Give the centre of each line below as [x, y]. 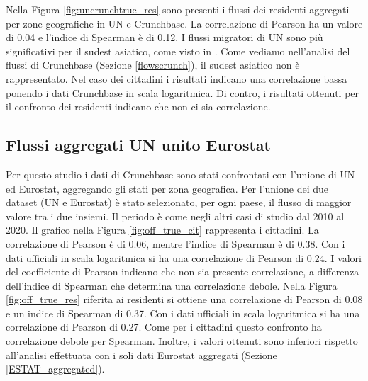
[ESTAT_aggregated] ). [55, 369]
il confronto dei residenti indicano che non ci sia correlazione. [138, 107]
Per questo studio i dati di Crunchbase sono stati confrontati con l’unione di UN [180, 174]
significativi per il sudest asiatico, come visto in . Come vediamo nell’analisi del [178, 51]
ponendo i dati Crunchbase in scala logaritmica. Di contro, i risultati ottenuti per [183, 92]
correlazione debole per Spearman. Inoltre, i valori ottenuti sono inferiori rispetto [182, 341]
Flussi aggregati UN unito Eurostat [138, 145]
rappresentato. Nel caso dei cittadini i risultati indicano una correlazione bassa [177, 78]
